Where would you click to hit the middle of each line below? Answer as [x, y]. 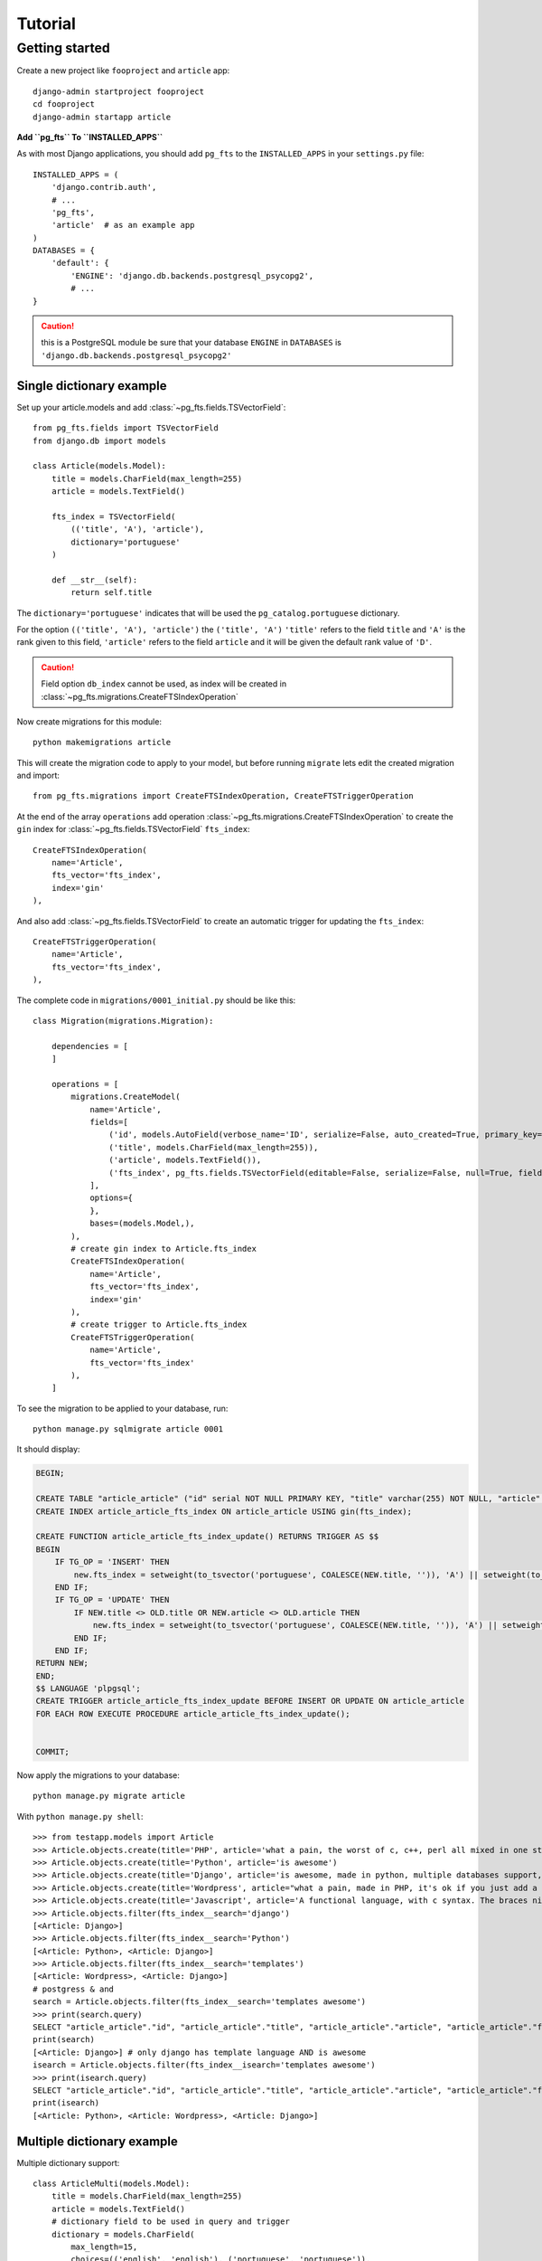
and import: [38, 776]
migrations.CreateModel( [126, 1097]
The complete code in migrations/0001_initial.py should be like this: [156, 1000]
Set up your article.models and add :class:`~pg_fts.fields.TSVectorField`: [151, 407]
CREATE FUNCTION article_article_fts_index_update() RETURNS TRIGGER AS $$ [207, 1537]
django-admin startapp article [102, 117]
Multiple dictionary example [97, 2141]
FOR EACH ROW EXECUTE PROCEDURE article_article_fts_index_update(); [193, 1713]
